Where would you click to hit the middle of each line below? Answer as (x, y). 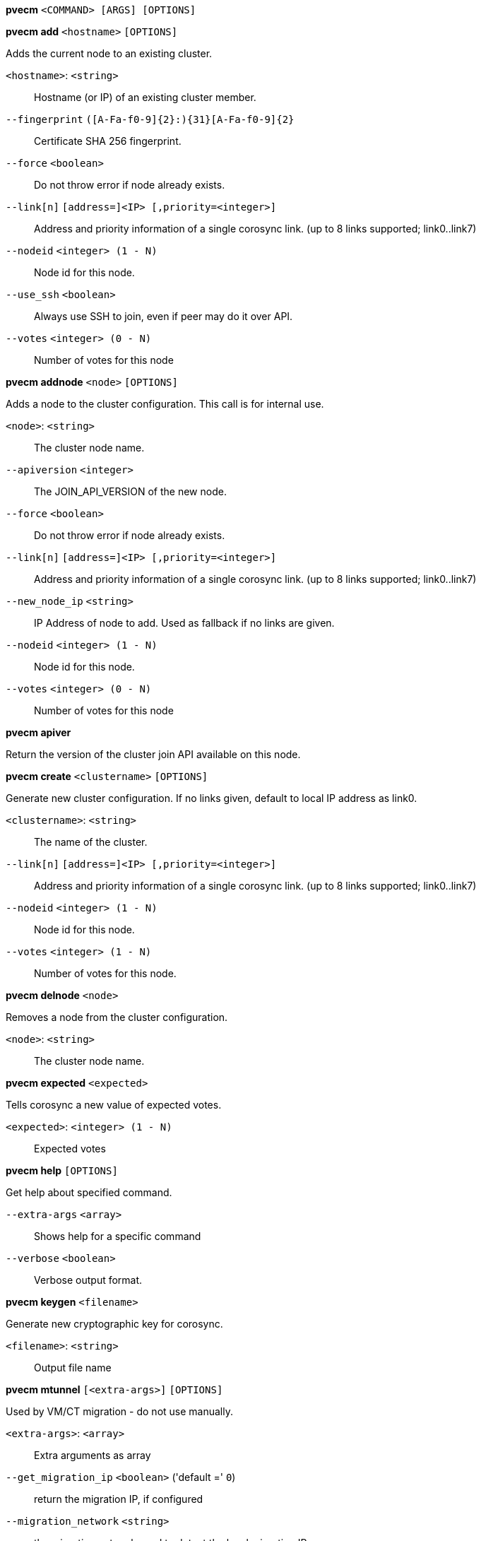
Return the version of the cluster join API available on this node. (153, 754)
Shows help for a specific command (118, 1236)
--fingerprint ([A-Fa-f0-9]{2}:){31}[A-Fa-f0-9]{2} (150, 119)
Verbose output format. (88, 1280)
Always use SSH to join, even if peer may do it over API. (164, 316)
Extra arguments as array (93, 1455)
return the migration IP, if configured (119, 1499)
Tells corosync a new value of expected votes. (114, 1105)
